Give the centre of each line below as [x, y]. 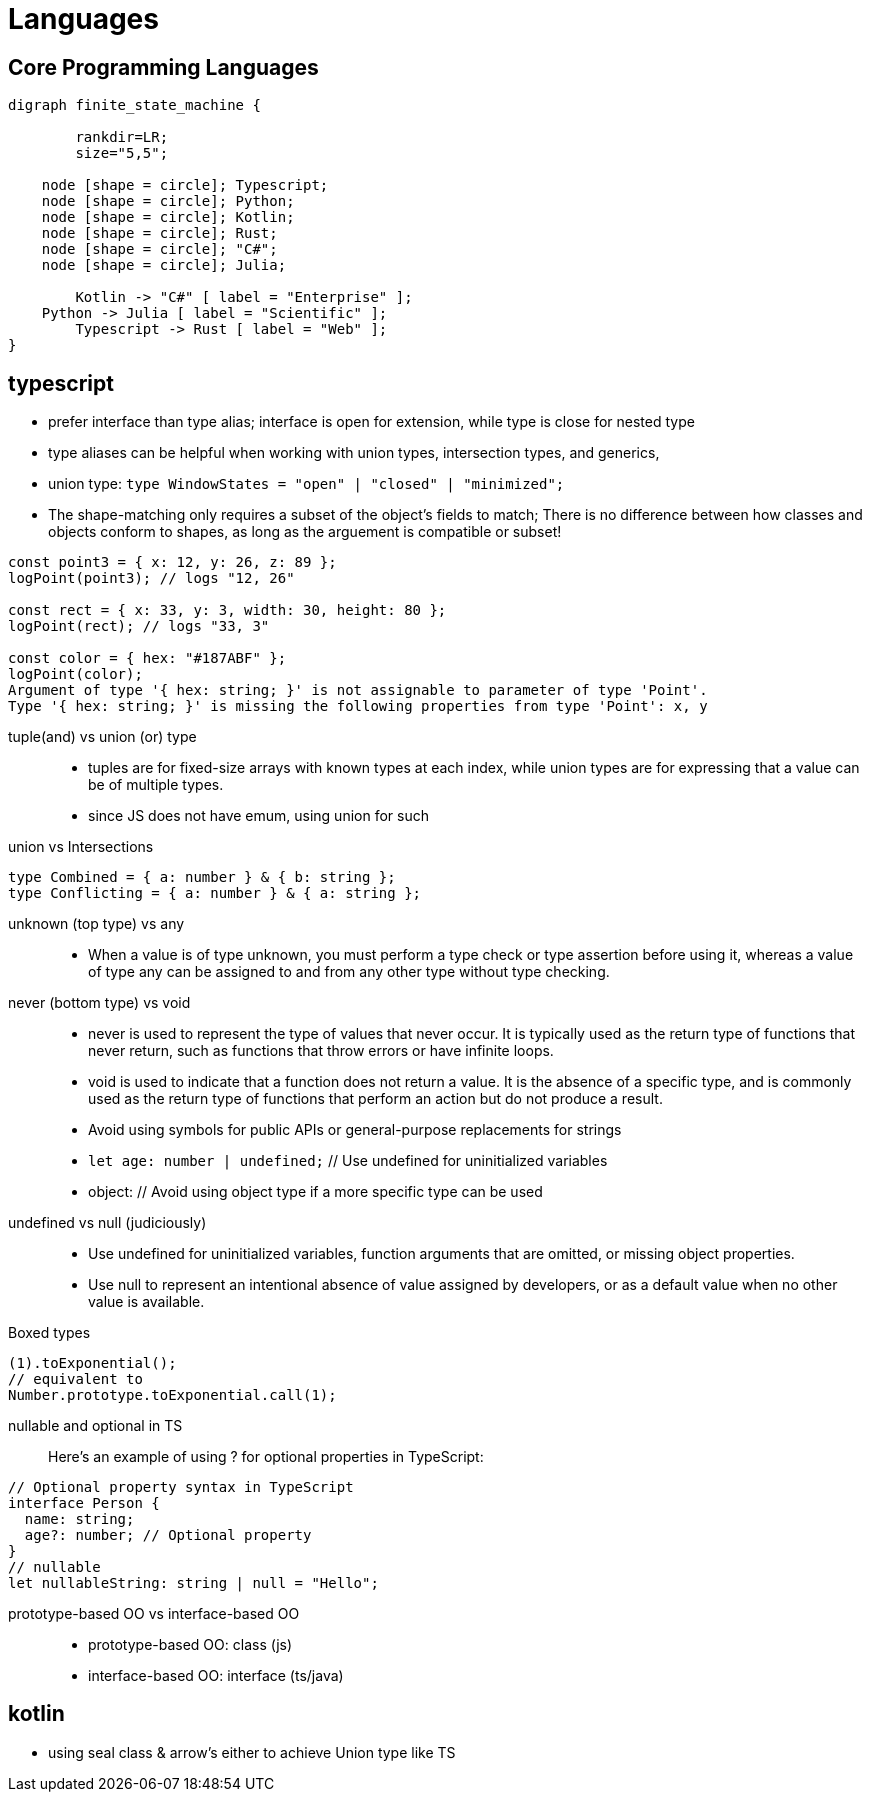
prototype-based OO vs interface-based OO [154, 1614]
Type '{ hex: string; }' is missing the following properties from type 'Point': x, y [358, 706]
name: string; [79, 1519]
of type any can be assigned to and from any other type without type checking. [349, 972]
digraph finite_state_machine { [134, 105]
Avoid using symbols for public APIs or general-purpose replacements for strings [355, 1130]
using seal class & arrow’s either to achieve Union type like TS [252, 1752]
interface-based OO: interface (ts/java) [216, 1676]
